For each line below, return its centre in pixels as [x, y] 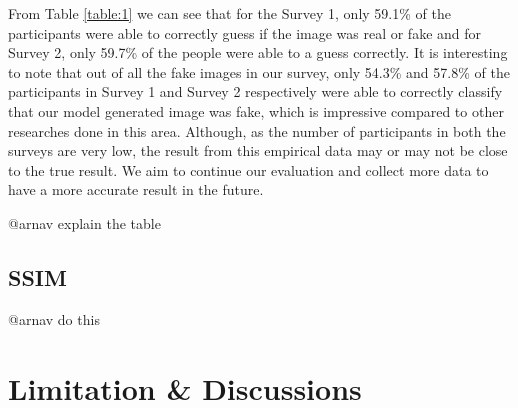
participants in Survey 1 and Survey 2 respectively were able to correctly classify [255, 91]
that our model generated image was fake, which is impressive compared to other [256, 110]
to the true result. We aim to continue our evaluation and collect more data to [248, 169]
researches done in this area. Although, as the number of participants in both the [257, 130]
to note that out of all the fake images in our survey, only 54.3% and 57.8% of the [259, 71]
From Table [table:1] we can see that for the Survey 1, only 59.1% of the [229, 13]
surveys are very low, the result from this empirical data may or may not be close [258, 150]
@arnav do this [54, 318]
